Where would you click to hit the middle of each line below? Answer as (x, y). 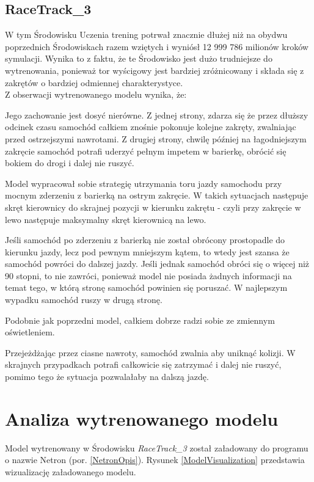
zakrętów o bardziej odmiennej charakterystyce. (94, 82)
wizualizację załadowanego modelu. (71, 471)
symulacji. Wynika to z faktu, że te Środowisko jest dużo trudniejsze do (139, 58)
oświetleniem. (30, 332)
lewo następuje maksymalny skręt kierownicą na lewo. (106, 219)
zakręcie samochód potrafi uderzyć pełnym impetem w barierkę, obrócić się (146, 151)
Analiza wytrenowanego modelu (142, 418)
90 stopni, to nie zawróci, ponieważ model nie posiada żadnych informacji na (148, 275)
